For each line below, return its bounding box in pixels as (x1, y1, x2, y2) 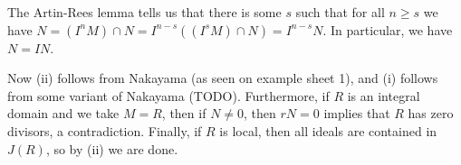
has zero (408, 104, 454, 123)
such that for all (295, 3, 385, 21)
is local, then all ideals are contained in (219, 121, 437, 140)
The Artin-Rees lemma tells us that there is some (7, 3, 282, 21)
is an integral (347, 86, 420, 105)
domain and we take (7, 104, 120, 123)
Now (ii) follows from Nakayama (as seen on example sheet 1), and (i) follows (7, 69, 438, 87)
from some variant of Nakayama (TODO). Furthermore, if (7, 86, 330, 105)
